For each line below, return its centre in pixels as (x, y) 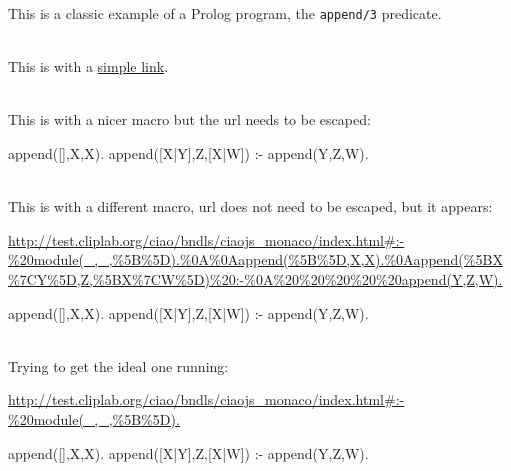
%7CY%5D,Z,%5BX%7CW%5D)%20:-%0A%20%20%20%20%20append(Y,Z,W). (255, 279)
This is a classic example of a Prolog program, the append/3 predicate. (225, 13)
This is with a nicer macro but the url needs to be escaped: (189, 119)
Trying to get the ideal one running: (118, 365)
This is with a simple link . (88, 66)
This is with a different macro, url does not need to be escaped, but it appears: (250, 206)
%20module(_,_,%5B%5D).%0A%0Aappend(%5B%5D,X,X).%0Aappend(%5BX (255, 259)
